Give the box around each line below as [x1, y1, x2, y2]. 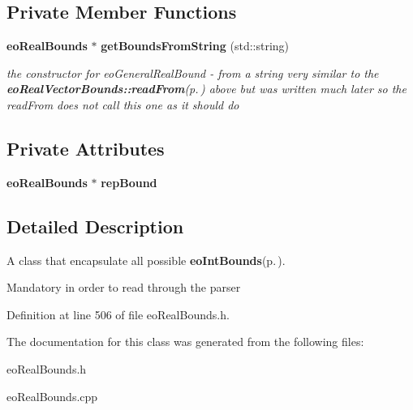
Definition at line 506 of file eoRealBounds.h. [6, 305, 230, 322]
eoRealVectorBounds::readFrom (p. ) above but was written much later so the [6, 80, 407, 97]
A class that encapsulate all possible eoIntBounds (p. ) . [6, 251, 286, 268]
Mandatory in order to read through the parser [6, 279, 241, 296]
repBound [101, 173, 157, 190]
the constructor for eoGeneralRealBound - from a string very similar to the [6, 64, 379, 81]
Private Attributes [6, 135, 165, 160]
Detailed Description [6, 213, 184, 238]
